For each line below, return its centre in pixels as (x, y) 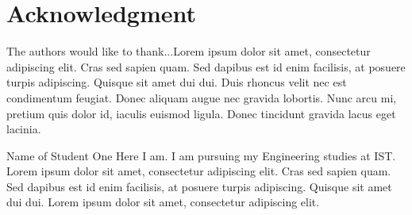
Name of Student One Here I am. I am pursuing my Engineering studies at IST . (201, 155)
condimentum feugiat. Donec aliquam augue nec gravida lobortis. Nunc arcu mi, (202, 97)
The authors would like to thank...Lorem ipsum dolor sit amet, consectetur (189, 51)
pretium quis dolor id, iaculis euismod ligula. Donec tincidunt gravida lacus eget (201, 113)
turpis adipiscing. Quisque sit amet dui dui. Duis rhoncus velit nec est (177, 82)
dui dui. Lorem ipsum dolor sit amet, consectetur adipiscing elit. (163, 202)
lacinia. (24, 129)
